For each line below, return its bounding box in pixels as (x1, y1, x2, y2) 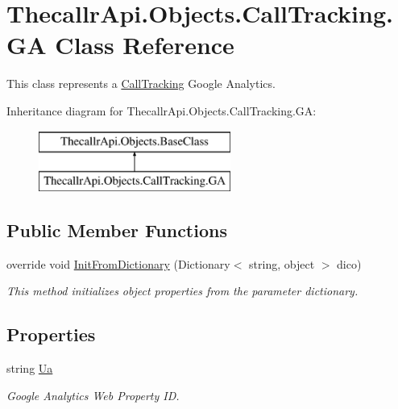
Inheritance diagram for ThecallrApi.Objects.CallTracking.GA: (6, 102, 317, 119)
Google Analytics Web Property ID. (6, 386, 180, 403)
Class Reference (55, 28, 234, 61)
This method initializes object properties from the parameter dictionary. (6, 282, 359, 299)
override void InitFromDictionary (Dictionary (6, 255, 230, 272)
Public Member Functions (6, 218, 227, 243)
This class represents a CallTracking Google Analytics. (6, 75, 276, 92)
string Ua (6, 360, 53, 377)
